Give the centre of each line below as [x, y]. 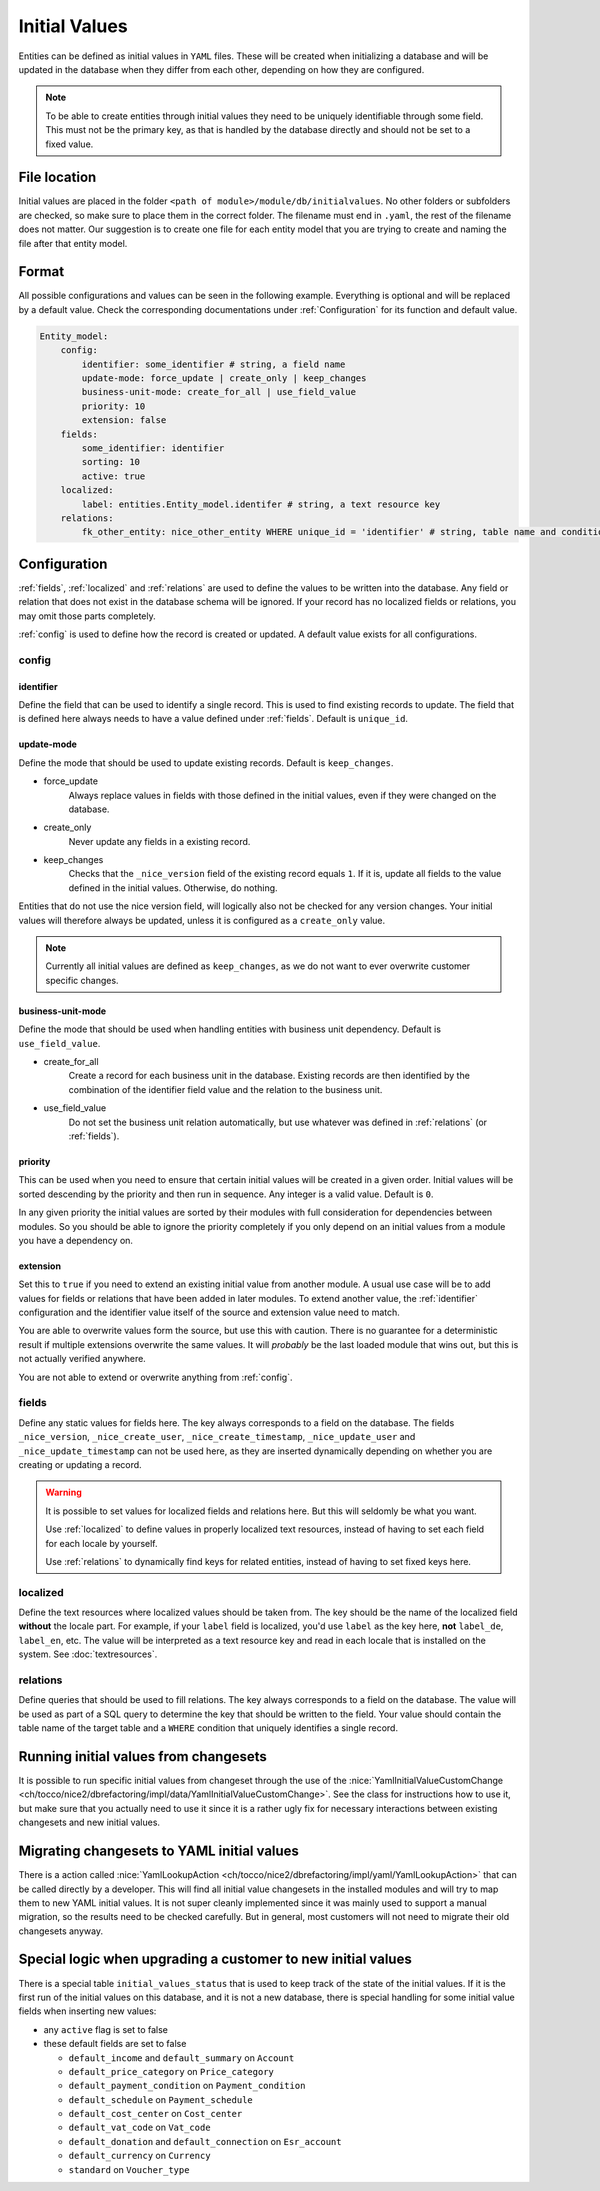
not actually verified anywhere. [82, 1359]
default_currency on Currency [139, 2156]
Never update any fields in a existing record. [159, 841]
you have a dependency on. [76, 1240]
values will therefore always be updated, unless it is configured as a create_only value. [202, 920]
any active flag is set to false [106, 2029]
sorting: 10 [110, 462]
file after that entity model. [73, 243]
